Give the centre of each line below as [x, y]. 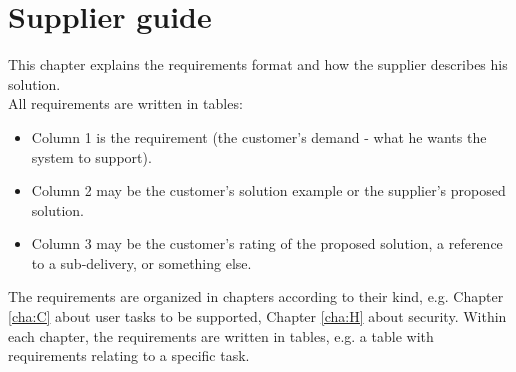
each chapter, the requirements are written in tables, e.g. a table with [221, 335]
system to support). [91, 156]
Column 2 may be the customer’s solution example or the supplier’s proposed [268, 190]
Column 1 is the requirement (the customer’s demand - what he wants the [259, 136]
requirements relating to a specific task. [129, 355]
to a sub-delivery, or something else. [141, 262]
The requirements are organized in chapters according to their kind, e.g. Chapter [256, 296]
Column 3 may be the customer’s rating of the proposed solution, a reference [267, 243]
